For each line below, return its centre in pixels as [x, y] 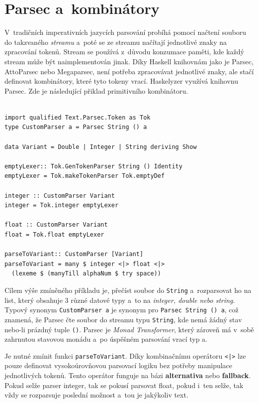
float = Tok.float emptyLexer [54, 235]
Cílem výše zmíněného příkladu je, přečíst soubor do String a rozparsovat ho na [128, 290]
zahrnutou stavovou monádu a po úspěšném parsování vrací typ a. [106, 339]
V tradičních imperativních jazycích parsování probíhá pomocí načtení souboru [126, 32]
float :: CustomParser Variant [56, 225]
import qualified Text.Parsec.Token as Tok [78, 117]
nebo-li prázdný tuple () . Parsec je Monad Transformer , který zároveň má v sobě [129, 329]
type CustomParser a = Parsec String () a [76, 127]
